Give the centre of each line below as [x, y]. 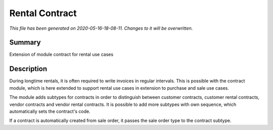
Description [28, 69]
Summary [25, 43]
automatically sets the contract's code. [50, 111]
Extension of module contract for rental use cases [61, 54]
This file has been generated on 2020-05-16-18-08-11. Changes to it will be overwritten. [101, 28]
